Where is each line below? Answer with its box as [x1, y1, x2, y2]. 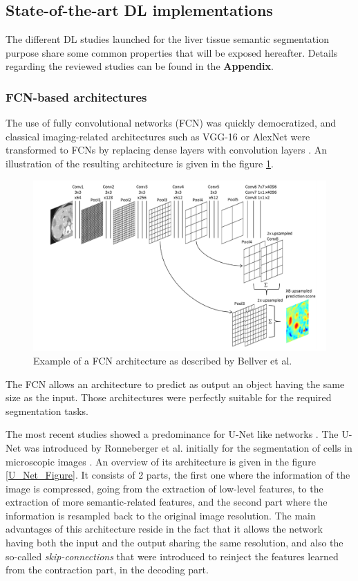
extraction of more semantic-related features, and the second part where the [6, 495, 328, 509]
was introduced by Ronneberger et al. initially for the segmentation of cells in [23, 440, 352, 454]
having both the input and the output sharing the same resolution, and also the [6, 535, 343, 550]
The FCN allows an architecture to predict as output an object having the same [6, 376, 345, 391]
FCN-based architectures [6, 88, 147, 105]
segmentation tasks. [6, 403, 88, 418]
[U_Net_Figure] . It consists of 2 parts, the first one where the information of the [6, 468, 350, 482]
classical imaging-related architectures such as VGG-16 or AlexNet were [6, 129, 310, 143]
